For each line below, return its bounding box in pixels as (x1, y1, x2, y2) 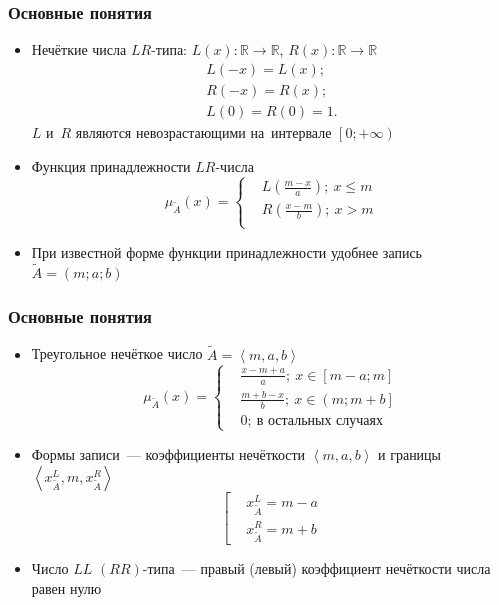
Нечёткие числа (31, 39, 127, 60)
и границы (378, 443, 442, 464)
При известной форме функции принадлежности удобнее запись (31, 241, 423, 262)
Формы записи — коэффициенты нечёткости (31, 443, 306, 464)
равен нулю (31, 577, 102, 598)
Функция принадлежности (31, 155, 191, 176)
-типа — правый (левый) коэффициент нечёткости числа (142, 558, 491, 579)
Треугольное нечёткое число (31, 343, 203, 364)
